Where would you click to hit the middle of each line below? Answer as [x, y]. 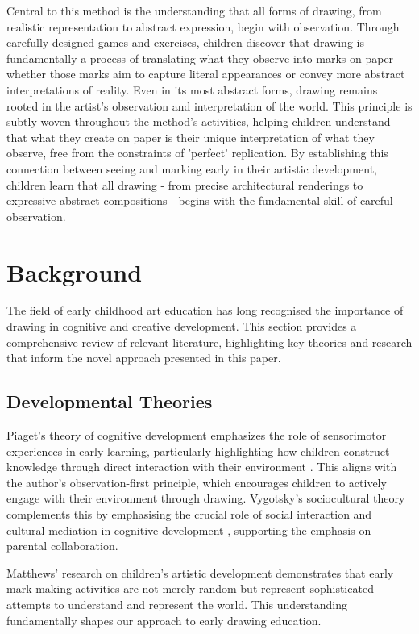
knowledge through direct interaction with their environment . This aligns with [202, 467]
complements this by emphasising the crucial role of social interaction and [189, 513]
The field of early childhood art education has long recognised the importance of [205, 310]
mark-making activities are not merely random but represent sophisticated [190, 588]
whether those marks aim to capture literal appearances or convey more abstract [206, 74]
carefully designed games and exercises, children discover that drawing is [185, 42]
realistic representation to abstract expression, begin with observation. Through [203, 26]
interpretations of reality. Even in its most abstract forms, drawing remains [192, 89]
